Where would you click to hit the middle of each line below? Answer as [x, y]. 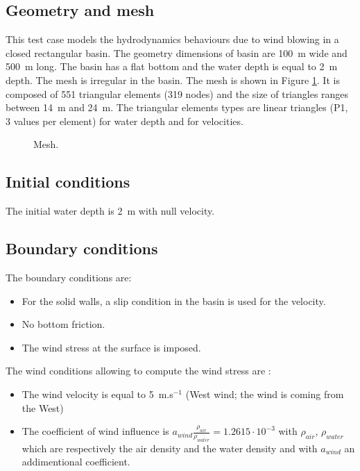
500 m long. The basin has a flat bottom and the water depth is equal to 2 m [172, 66]
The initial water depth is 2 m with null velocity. [110, 211]
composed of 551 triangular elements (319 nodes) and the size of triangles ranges [177, 93]
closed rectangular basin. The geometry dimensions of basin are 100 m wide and [177, 52]
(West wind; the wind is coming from [265, 394]
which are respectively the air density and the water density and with [170, 448]
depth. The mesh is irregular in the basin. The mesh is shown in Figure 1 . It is [173, 80]
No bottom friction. [63, 324]
